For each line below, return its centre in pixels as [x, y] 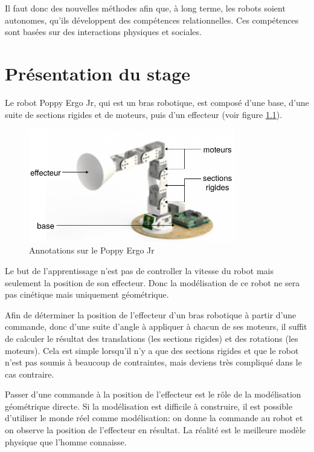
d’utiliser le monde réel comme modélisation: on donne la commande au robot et [154, 418]
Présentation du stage [98, 73]
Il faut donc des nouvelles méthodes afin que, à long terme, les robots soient [145, 8]
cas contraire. [30, 374]
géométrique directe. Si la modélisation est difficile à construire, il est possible [149, 406]
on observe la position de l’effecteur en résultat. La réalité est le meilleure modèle [155, 430]
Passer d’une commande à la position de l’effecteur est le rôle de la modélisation [153, 394]
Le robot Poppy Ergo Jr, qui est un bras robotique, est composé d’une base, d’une [157, 102]
